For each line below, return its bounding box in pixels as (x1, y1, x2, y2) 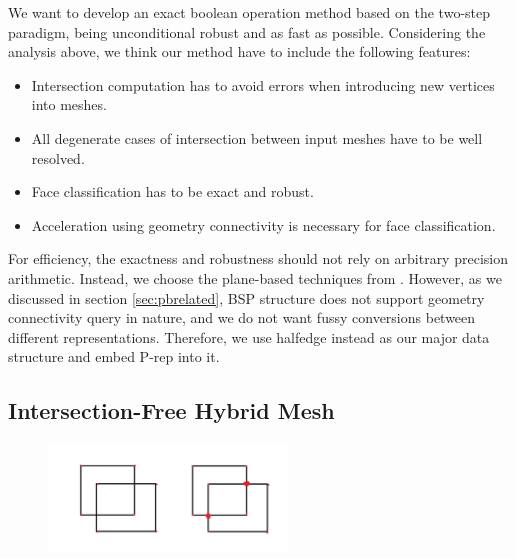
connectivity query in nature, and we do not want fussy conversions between (8, 307, 476, 328)
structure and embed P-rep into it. (8, 346, 220, 367)
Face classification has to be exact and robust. (31, 181, 314, 202)
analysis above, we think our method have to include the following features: (8, 41, 471, 62)
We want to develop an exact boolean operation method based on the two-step (8, 2, 491, 22)
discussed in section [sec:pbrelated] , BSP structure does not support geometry (8, 287, 485, 308)
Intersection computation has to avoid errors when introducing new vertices (31, 74, 495, 95)
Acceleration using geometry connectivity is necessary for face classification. (31, 214, 496, 235)
